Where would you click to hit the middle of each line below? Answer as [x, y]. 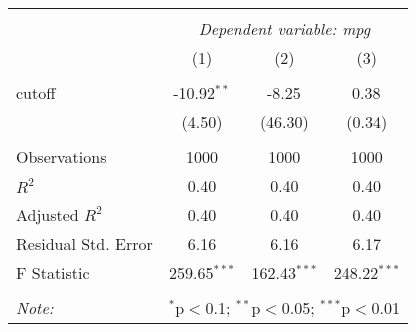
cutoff [36, 92]
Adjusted [47, 214]
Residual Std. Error [84, 243]
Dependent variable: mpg [284, 28]
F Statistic [53, 272]
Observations [61, 156]
